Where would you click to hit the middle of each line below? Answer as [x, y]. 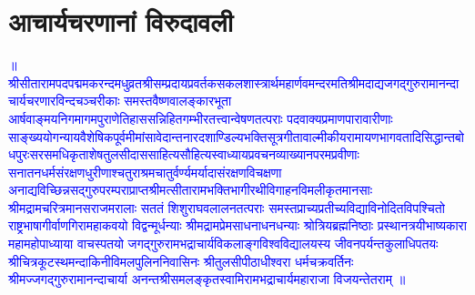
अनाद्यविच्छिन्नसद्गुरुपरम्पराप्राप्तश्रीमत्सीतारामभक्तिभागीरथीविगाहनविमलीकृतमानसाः [191, 190]
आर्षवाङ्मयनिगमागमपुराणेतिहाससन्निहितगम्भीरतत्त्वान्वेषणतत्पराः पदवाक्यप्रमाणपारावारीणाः [201, 118]
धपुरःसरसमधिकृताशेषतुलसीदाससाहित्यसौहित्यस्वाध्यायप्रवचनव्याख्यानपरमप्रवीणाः [184, 154]
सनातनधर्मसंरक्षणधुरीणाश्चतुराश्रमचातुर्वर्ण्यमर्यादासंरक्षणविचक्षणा [145, 172]
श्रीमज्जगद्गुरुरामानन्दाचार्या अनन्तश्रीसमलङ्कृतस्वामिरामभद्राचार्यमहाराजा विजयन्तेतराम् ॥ [207, 279]
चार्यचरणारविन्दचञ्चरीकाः [64, 101]
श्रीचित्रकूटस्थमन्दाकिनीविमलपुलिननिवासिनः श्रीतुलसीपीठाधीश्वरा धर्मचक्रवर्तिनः [181, 261]
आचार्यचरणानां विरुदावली [121, 21]
